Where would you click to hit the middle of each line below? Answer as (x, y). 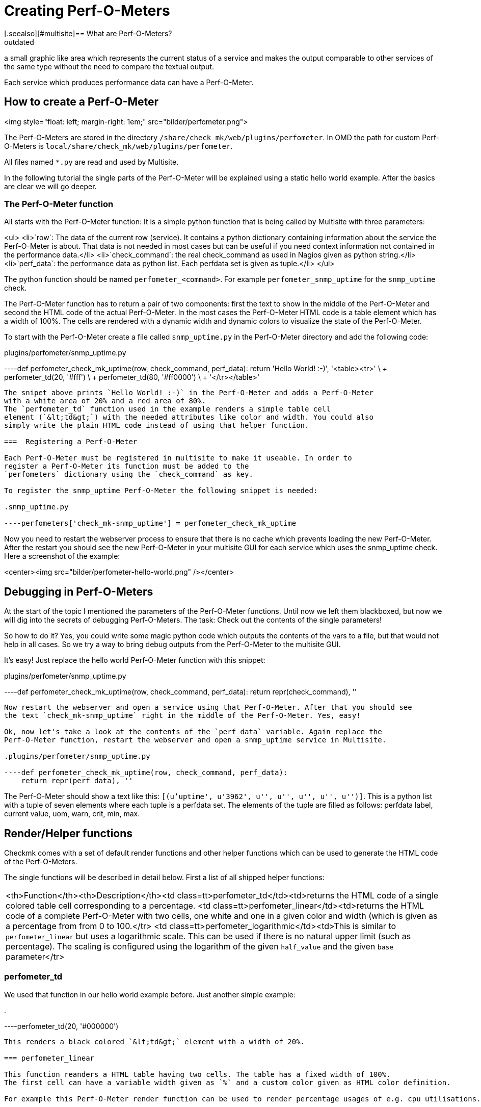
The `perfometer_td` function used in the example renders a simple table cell (167, 409)
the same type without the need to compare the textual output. (109, 66)
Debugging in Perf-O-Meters (79, 591)
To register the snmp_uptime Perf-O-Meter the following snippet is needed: (161, 491)
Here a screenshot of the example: (62, 556)
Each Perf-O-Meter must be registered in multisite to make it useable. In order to (178, 458)
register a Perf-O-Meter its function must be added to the (127, 466)
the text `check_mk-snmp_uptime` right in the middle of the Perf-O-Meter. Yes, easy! (182, 716)
